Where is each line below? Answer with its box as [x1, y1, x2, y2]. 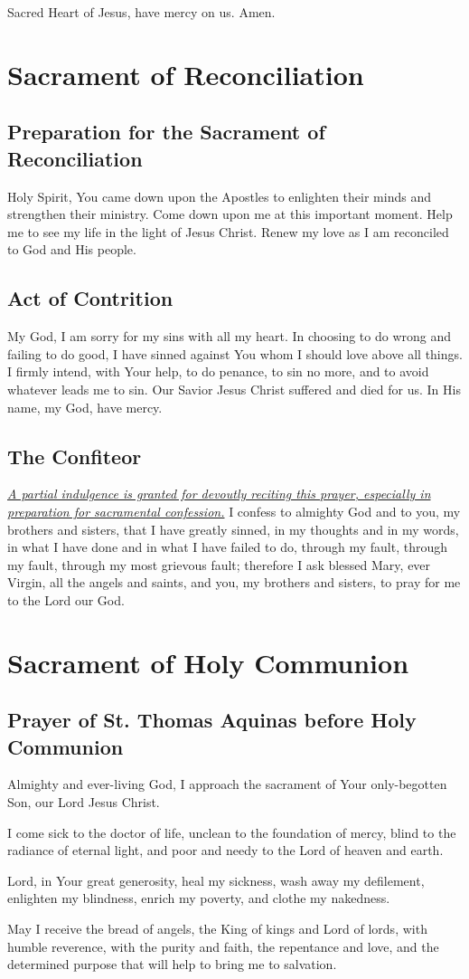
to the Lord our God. [7, 590, 125, 609]
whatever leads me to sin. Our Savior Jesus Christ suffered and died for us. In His [7, 379, 461, 398]
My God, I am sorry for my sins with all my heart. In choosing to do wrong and [7, 327, 451, 346]
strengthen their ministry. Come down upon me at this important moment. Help [7, 204, 453, 223]
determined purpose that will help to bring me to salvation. [7, 955, 337, 974]
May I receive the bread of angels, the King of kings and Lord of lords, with [7, 919, 427, 937]
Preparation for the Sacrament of [7, 118, 325, 146]
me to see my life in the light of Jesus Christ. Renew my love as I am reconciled [7, 222, 449, 241]
